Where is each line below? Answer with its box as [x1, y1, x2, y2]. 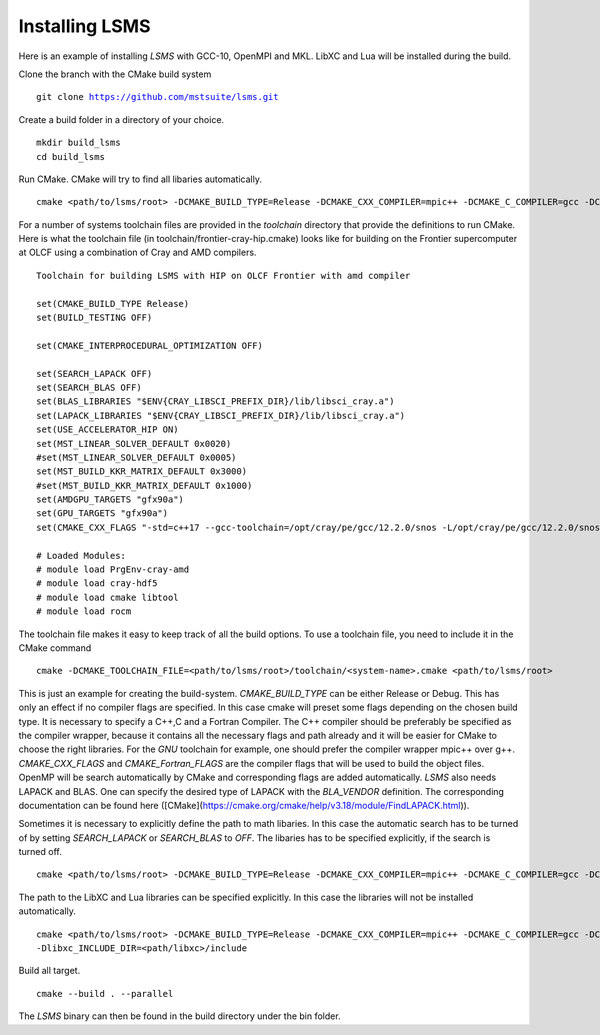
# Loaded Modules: [36, 550, 127, 561]
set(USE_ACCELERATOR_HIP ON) [36, 424, 179, 435]
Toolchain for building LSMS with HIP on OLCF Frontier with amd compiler [36, 270, 411, 281]
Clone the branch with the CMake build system [18, 68, 212, 80]
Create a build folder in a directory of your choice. [18, 113, 225, 125]
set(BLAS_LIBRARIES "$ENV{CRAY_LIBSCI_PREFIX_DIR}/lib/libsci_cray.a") [36, 396, 395, 407]
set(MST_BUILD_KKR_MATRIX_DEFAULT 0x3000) [36, 466, 248, 477]
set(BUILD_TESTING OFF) [36, 312, 153, 324]
